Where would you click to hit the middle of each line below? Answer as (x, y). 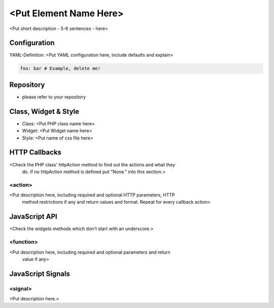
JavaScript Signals (40, 274)
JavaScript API (33, 217)
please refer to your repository (54, 97)
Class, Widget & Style (44, 111)
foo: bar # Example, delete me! (60, 68)
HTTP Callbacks (36, 152)
